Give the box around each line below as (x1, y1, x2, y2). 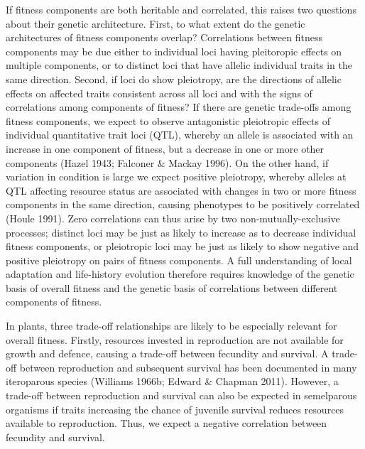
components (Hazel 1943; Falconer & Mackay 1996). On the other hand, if (6, 155, 329, 170)
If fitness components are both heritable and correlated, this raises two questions (6, 2, 356, 16)
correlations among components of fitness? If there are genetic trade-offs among (6, 99, 352, 114)
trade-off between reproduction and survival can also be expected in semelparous (6, 388, 357, 403)
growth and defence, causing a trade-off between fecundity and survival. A (6, 346, 329, 361)
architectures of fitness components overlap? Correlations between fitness (6, 30, 322, 45)
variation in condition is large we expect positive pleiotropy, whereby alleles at (6, 169, 347, 184)
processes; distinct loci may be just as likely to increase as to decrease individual (6, 224, 356, 239)
